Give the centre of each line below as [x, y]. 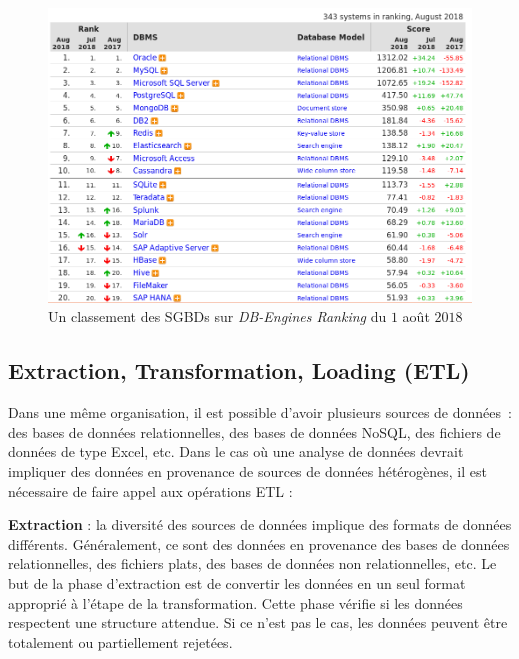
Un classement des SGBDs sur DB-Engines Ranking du [217, 316]
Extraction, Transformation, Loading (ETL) [239, 370]
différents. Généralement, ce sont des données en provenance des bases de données [259, 543]
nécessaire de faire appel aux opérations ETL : [150, 490]
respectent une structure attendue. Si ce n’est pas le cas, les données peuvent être [258, 622]
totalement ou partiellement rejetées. [120, 641]
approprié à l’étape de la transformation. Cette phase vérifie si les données [235, 602]
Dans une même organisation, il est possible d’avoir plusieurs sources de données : [260, 412]
